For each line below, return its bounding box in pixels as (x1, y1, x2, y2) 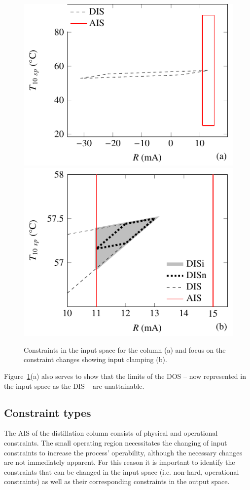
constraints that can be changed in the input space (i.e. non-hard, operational (4, 466, 239, 477)
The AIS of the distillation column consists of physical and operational (4, 428, 218, 438)
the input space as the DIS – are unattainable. (4, 380, 144, 391)
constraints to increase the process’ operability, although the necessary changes (4, 447, 243, 457)
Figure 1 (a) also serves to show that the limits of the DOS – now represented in (4, 370, 246, 381)
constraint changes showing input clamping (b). (24, 354, 167, 365)
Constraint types (4, 405, 91, 420)
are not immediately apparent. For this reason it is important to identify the (4, 457, 235, 467)
